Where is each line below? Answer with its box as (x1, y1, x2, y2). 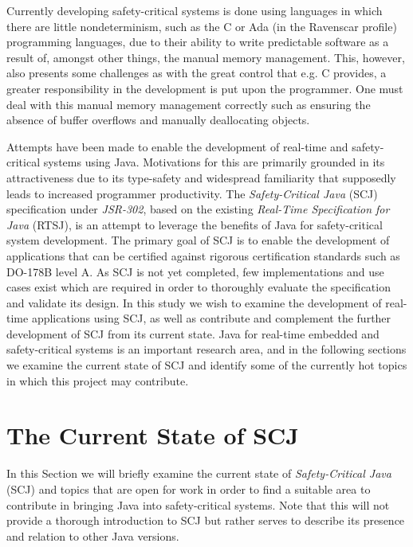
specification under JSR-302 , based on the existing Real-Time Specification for (6, 201, 390, 217)
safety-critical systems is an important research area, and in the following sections (6, 341, 407, 358)
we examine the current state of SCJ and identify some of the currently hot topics (6, 357, 407, 373)
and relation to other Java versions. (6, 527, 179, 544)
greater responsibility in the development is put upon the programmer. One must (6, 80, 403, 96)
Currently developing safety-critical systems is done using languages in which (6, 2, 383, 18)
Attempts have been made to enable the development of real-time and (6, 138, 348, 154)
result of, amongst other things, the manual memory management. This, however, (6, 49, 405, 65)
